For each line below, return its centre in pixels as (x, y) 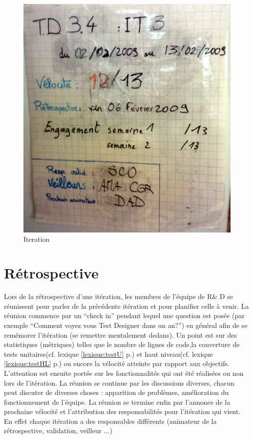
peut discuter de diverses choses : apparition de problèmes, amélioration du (116, 392)
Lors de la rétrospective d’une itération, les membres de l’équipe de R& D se (118, 296)
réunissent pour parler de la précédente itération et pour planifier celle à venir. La (126, 306)
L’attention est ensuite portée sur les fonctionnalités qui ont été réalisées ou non (124, 373)
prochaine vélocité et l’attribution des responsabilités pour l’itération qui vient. (122, 411)
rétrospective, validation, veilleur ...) (58, 430)
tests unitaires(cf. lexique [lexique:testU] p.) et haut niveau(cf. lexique (108, 354)
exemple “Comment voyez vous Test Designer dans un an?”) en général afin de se (126, 325)
